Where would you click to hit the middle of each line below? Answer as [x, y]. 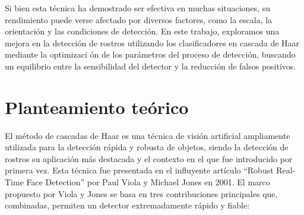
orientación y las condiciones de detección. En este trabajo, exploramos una [142, 31]
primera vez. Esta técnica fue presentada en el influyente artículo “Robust [139, 170]
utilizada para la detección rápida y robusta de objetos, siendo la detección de [147, 147]
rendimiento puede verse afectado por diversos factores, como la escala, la [139, 19]
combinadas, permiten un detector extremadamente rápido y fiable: [127, 205]
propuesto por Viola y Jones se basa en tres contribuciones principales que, [141, 193]
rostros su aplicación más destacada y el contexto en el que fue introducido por [149, 158]
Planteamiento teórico [97, 107]
